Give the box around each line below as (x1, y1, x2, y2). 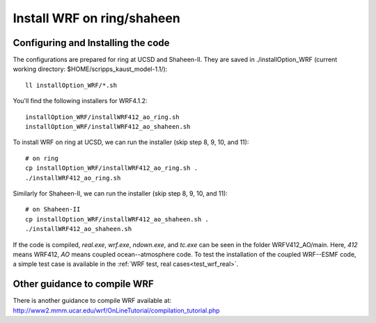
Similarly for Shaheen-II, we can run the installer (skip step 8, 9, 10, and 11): (13, 189, 228, 198)
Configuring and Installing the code (13, 37, 170, 49)
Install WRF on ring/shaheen (13, 10, 180, 26)
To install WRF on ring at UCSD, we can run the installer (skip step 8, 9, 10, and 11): (13, 138, 249, 146)
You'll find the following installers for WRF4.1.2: (13, 97, 148, 105)
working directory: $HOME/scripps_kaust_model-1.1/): (13, 65, 168, 73)
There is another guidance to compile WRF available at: (13, 297, 172, 305)
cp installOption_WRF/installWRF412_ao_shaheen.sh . (25, 215, 209, 223)
